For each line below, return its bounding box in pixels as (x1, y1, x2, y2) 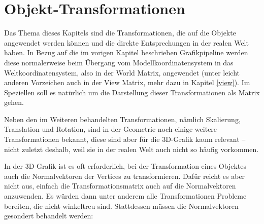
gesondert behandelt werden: (4, 210, 93, 221)
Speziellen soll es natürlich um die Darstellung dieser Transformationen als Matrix (4, 87, 260, 97)
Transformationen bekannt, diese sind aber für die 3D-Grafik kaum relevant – (4, 134, 246, 144)
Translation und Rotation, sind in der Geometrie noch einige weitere (4, 124, 217, 134)
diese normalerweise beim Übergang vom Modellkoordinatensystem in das (4, 57, 234, 67)
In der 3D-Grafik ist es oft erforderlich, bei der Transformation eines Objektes (4, 161, 247, 171)
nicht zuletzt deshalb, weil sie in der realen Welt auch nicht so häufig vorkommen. (4, 143, 259, 154)
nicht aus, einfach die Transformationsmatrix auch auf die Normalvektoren (4, 180, 236, 191)
